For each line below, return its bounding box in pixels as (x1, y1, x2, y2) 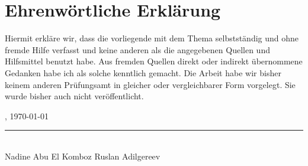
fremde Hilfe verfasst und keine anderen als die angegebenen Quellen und (5, 43, 270, 56)
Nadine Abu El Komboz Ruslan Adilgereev (5, 149, 161, 162)
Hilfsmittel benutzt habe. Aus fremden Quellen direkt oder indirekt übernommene (5, 55, 303, 67)
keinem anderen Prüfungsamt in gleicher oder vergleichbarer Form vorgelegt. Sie (5, 78, 296, 90)
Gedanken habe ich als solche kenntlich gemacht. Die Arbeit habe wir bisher (5, 66, 281, 79)
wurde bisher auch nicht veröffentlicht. (5, 90, 144, 102)
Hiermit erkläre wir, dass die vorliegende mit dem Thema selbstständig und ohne (5, 32, 299, 44)
